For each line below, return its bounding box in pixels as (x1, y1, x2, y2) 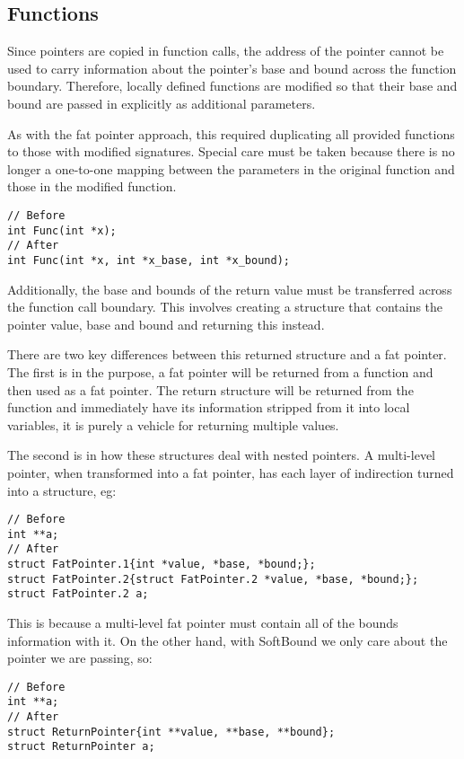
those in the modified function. (7, 177, 177, 196)
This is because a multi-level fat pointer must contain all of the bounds (7, 613, 398, 632)
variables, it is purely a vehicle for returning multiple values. (7, 415, 339, 434)
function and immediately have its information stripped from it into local (7, 398, 410, 417)
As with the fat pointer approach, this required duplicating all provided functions (7, 124, 455, 143)
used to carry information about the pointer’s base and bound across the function (7, 58, 457, 77)
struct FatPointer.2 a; (7, 587, 149, 601)
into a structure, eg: (7, 481, 117, 499)
